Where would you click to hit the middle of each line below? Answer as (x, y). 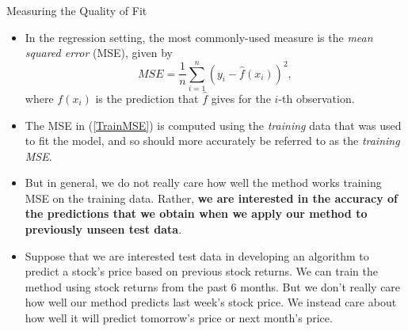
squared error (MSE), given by (99, 53)
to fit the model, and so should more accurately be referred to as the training (212, 141)
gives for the (241, 98)
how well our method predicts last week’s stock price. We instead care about (211, 302)
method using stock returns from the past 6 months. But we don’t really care (213, 286)
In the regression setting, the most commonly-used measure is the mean (199, 37)
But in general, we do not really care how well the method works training (203, 183)
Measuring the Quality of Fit (77, 10)
